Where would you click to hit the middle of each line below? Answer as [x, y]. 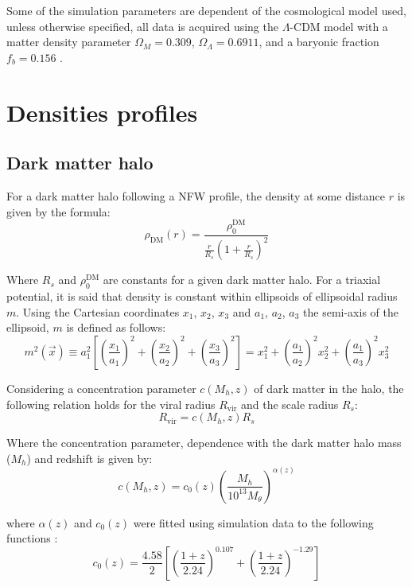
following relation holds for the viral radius [111, 404]
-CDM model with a [339, 26]
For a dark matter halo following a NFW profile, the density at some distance [196, 195]
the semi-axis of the [351, 311]
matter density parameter [69, 42]
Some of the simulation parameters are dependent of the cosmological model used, [206, 10]
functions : [32, 538]
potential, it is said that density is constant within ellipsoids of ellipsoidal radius [202, 296]
